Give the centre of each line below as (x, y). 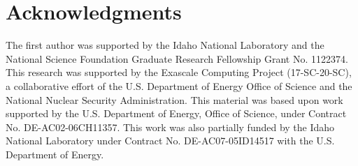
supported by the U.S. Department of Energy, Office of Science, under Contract (176, 113)
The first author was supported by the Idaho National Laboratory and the (165, 45)
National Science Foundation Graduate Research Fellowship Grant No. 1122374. (177, 58)
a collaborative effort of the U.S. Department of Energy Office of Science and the (179, 85)
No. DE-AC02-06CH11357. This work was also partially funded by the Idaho (170, 127)
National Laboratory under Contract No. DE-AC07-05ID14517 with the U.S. (170, 141)
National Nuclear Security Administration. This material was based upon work (174, 99)
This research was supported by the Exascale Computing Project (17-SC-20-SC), (179, 72)
